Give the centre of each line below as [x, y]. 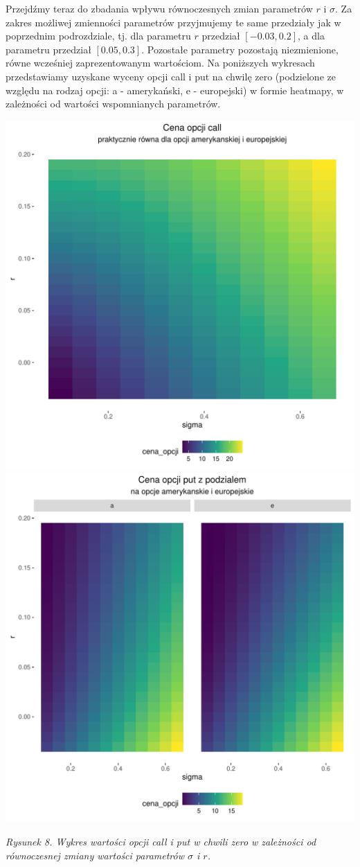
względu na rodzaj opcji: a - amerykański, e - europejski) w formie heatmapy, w [175, 90]
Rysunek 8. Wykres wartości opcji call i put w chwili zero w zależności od [161, 841]
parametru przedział [48, 49]
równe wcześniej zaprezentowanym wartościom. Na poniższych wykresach [160, 63]
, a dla [311, 36]
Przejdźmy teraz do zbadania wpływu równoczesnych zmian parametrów [159, 8]
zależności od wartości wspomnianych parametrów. [113, 104]
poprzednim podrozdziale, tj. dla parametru [98, 36]
